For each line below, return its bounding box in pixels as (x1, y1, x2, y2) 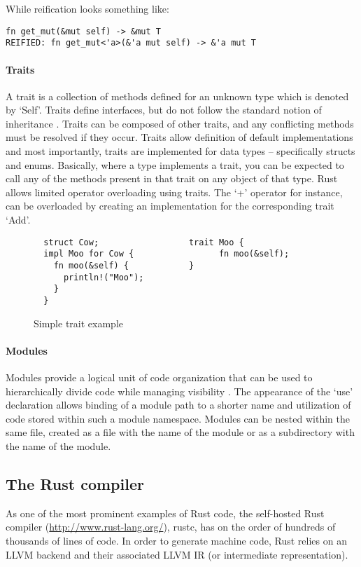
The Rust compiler (6, 472, 144, 494)
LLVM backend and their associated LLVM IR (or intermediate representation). (6, 547, 348, 561)
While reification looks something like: (6, 1, 169, 15)
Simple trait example (34, 315, 123, 330)
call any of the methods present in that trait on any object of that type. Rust (6, 171, 338, 186)
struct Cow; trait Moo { (43, 237, 244, 247)
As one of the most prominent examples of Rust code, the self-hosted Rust (6, 505, 325, 520)
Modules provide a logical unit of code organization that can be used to (6, 369, 313, 384)
